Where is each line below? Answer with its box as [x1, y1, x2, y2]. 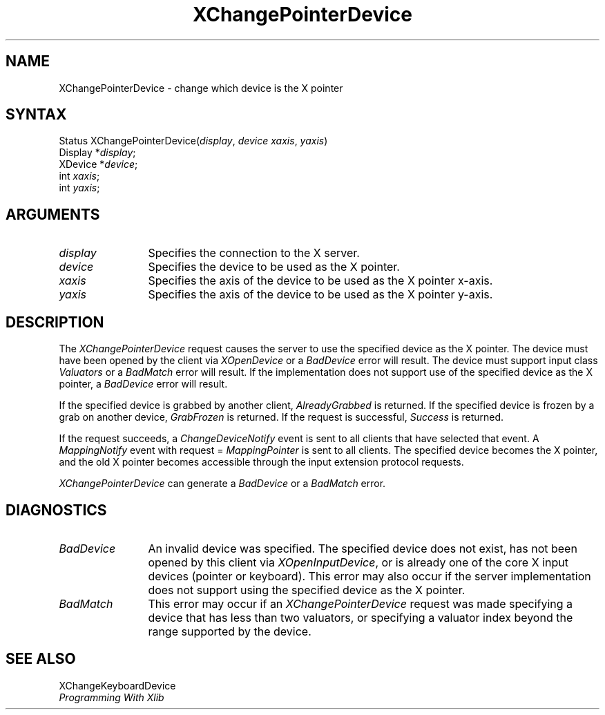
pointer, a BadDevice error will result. [59, 378, 228, 390]
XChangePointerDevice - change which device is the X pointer [59, 82, 343, 94]
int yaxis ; [59, 182, 100, 194]
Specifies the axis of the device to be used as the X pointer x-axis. [148, 274, 493, 288]
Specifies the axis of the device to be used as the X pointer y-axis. [148, 287, 493, 302]
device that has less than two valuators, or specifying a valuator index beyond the [148, 610, 573, 625]
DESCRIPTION [6, 313, 104, 331]
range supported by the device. [148, 624, 311, 638]
